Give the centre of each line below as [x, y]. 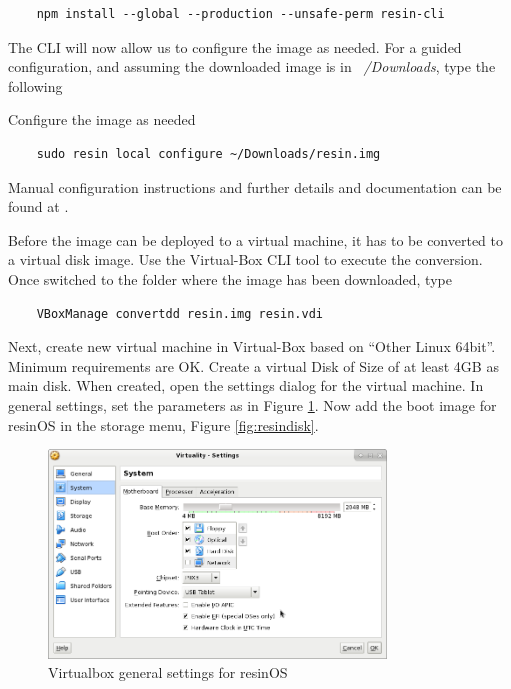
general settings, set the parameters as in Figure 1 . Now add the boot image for [252, 404]
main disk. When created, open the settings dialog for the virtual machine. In [246, 385]
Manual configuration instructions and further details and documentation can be [255, 186]
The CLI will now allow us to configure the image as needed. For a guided [235, 46]
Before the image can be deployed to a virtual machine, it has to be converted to [256, 239]
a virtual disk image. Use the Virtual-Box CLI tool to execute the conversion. [245, 259]
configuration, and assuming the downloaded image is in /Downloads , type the [252, 66]
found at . [38, 206]
